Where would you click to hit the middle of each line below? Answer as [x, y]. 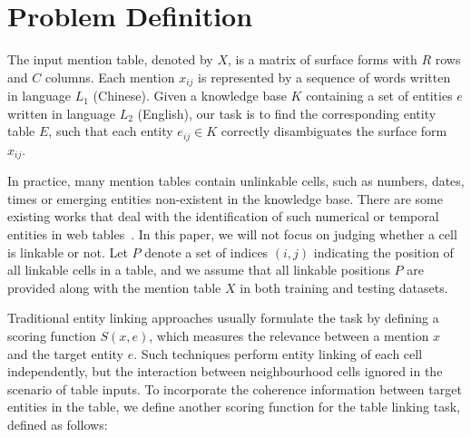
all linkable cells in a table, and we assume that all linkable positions [199, 270]
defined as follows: [58, 424]
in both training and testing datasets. [344, 287]
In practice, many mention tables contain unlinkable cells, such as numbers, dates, [236, 181]
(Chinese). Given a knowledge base [190, 96]
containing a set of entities [379, 96]
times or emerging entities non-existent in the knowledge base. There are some [225, 198]
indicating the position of [383, 252]
